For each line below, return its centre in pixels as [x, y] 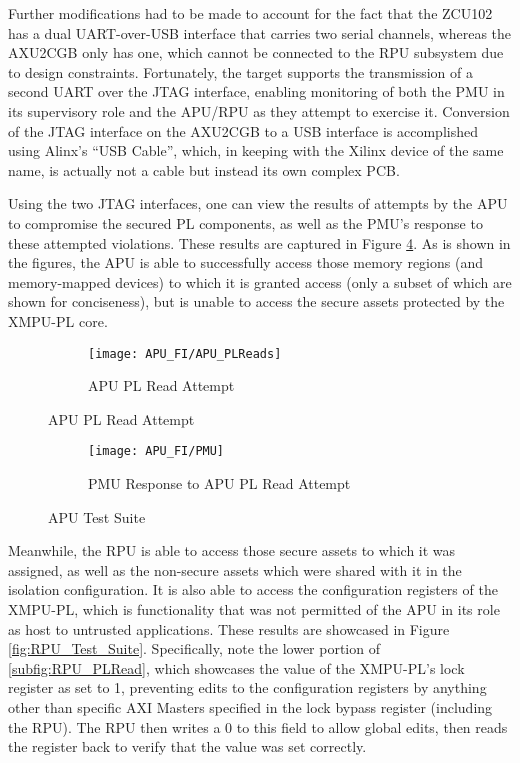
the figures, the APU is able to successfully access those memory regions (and [245, 262]
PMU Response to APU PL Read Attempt [219, 483]
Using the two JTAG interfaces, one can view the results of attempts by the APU [258, 203]
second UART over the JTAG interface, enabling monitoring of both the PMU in [256, 91]
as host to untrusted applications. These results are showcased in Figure [229, 628]
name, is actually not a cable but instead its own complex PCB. [204, 169]
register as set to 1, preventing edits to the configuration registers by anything [247, 687]
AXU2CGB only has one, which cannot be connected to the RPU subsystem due [256, 52]
